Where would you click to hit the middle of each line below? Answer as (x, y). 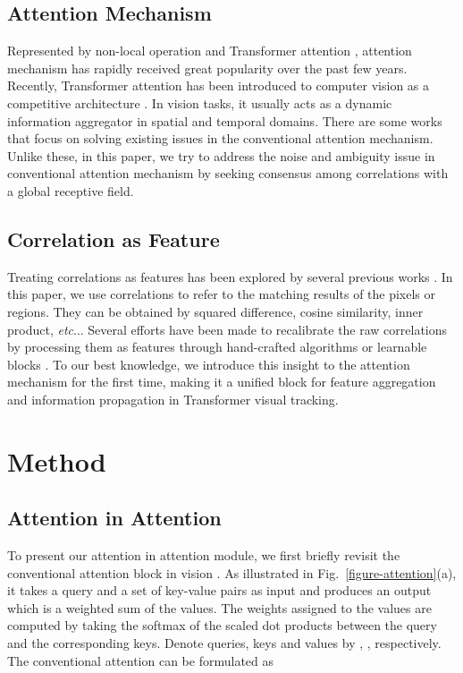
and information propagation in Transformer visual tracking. (173, 399)
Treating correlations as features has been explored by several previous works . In (230, 276)
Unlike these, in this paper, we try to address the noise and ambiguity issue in (221, 155)
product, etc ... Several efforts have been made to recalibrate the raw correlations (227, 329)
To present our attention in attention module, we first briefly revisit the (204, 555)
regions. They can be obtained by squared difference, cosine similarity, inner (215, 311)
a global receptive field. (71, 190)
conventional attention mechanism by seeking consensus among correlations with (228, 173)
